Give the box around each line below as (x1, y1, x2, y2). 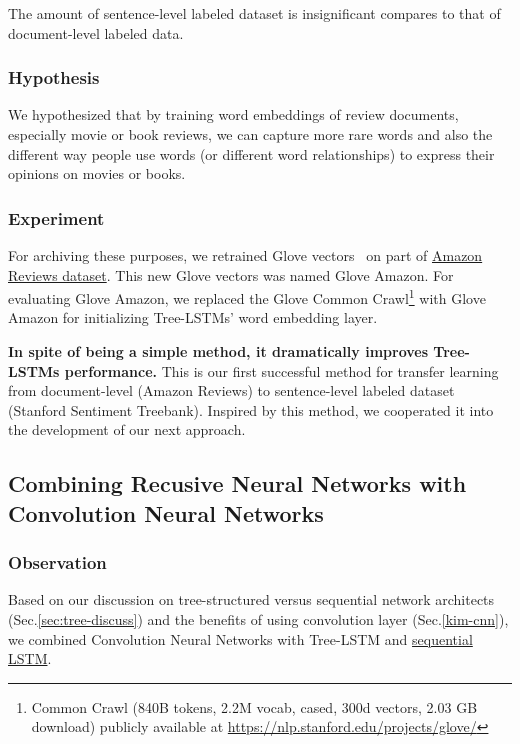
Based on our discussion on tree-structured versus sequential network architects (8, 589, 495, 610)
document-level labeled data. (8, 22, 184, 43)
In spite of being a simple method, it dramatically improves (8, 341, 429, 362)
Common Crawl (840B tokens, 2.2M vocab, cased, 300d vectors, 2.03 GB (31, 696, 478, 717)
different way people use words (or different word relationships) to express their (8, 143, 495, 164)
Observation (8, 550, 107, 575)
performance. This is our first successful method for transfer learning (64, 360, 499, 381)
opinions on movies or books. (8, 163, 186, 184)
